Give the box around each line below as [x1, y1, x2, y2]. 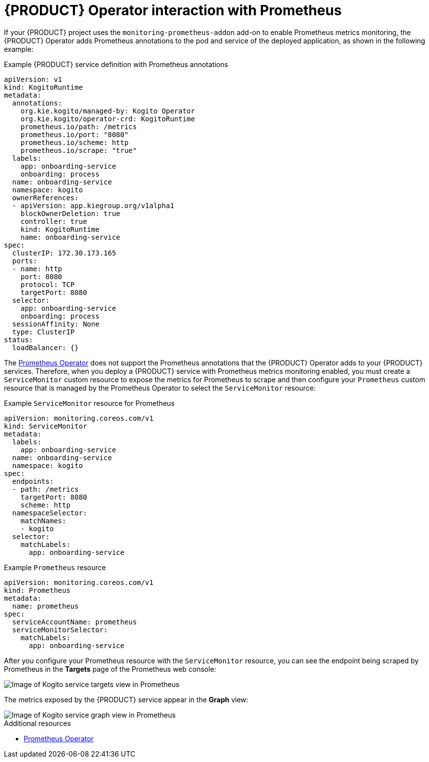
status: [4, 335, 33, 344]
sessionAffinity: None [12, 320, 99, 328]
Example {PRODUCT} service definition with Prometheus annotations [4, 60, 228, 69]
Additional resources [4, 719, 71, 727]
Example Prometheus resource [4, 563, 106, 572]
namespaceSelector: [12, 508, 87, 517]
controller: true [20, 217, 87, 225]
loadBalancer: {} [12, 343, 79, 352]
